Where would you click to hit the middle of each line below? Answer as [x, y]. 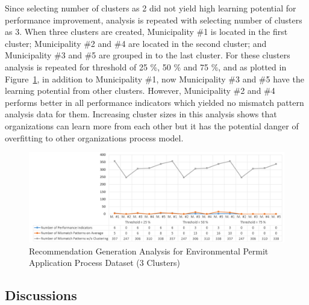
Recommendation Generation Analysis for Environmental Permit [149, 251]
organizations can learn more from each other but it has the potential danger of [152, 125]
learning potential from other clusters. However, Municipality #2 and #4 [140, 91]
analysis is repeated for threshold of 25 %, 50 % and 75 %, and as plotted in [146, 66]
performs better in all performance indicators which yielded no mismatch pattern [154, 102]
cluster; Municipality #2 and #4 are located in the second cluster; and [136, 43]
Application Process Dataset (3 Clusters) [105, 263]
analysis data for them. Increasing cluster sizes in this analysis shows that [141, 114]
